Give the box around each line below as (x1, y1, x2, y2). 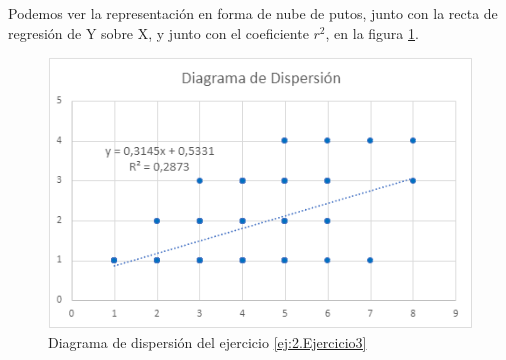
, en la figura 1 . (325, 22, 419, 43)
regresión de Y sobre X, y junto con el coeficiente (8, 22, 309, 43)
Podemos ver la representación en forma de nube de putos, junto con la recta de (8, 3, 498, 23)
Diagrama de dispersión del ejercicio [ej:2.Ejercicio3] (48, 331, 367, 352)
